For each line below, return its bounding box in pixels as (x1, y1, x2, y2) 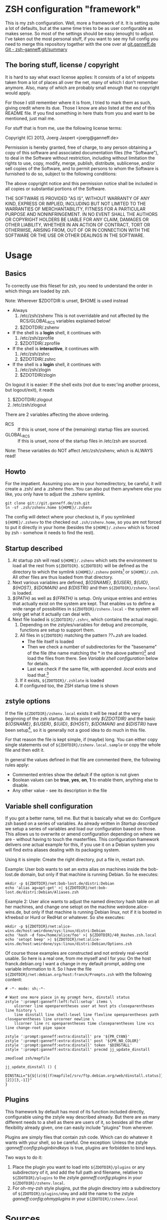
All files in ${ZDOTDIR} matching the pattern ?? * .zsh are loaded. (19, 632, 148, 639)
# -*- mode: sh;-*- (5, 986, 46, 991)
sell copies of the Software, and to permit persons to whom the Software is (5, 165, 159, 171)
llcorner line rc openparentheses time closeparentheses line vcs (14, 1021, 155, 1026)
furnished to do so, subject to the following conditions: (5, 171, 117, 177)
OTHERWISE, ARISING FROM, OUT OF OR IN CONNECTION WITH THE (5, 227, 150, 233)
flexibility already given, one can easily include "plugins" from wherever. (5, 1124, 153, 1130)
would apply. (5, 90, 31, 96)
